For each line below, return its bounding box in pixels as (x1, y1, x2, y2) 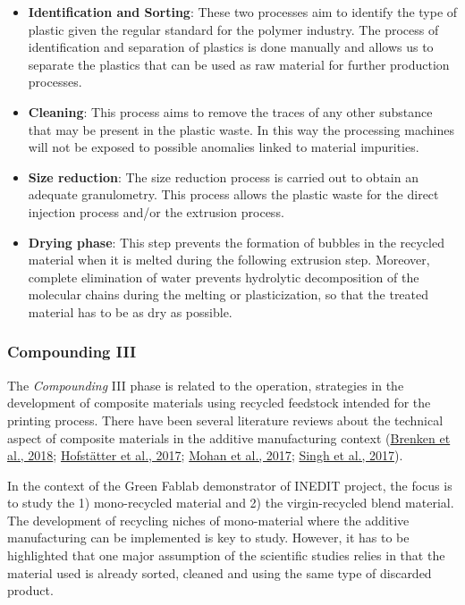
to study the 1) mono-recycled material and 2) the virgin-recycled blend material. (7, 493, 454, 512)
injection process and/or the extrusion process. (28, 202, 284, 221)
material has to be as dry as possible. (28, 302, 232, 321)
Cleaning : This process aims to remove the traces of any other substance (28, 102, 433, 121)
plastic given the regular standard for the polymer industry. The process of (28, 20, 439, 38)
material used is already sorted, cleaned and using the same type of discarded (7, 563, 432, 582)
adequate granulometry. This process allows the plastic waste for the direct (28, 185, 439, 204)
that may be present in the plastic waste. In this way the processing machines (28, 120, 454, 139)
